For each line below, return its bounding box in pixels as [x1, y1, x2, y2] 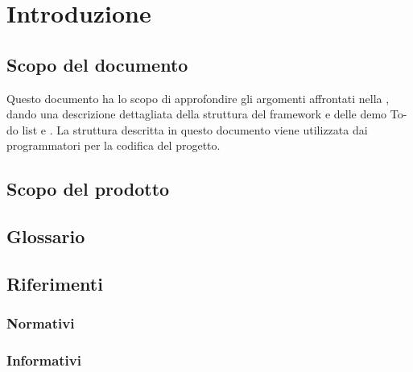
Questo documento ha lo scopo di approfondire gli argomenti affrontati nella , [6, 89, 390, 106]
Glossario [6, 224, 85, 249]
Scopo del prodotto [6, 176, 170, 201]
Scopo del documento [6, 52, 188, 76]
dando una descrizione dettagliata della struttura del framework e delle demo [6, 105, 387, 122]
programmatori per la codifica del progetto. [6, 137, 221, 154]
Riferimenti [6, 271, 103, 296]
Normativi [6, 313, 75, 333]
